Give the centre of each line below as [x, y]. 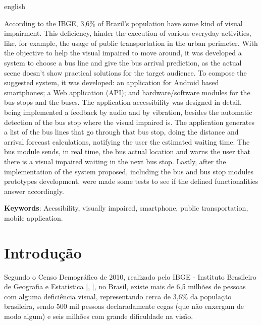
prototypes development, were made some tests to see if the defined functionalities [131, 181]
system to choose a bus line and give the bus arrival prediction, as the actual [123, 62]
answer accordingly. [34, 191]
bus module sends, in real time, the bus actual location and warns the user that [127, 151]
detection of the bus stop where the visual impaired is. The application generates [129, 122]
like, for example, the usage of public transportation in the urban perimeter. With [131, 43]
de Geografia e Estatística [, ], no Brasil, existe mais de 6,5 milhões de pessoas [125, 286]
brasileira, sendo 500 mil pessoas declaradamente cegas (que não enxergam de [124, 306]
